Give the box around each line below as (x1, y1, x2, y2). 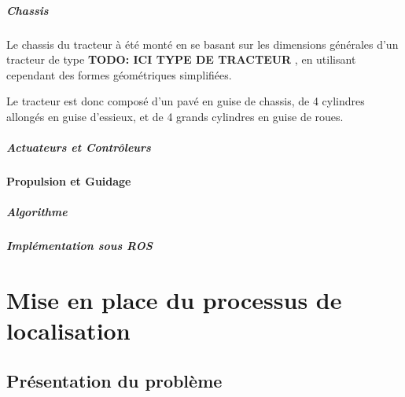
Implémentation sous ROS (6, 237, 153, 254)
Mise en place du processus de (6, 284, 342, 316)
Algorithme (6, 204, 68, 220)
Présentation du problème (6, 368, 223, 392)
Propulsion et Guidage (6, 173, 131, 189)
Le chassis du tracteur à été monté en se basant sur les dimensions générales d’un (6, 35, 399, 52)
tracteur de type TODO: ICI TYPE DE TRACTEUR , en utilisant (6, 51, 356, 68)
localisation (6, 314, 131, 347)
